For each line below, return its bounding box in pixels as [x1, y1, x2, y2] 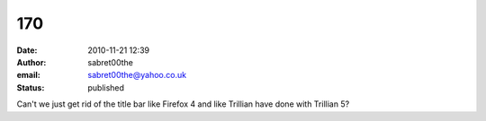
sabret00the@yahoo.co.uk [87, 70, 187, 81]
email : [16, 70, 40, 81]
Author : [16, 56, 47, 67]
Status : [16, 82, 45, 93]
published [87, 82, 125, 93]
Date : [16, 45, 38, 56]
